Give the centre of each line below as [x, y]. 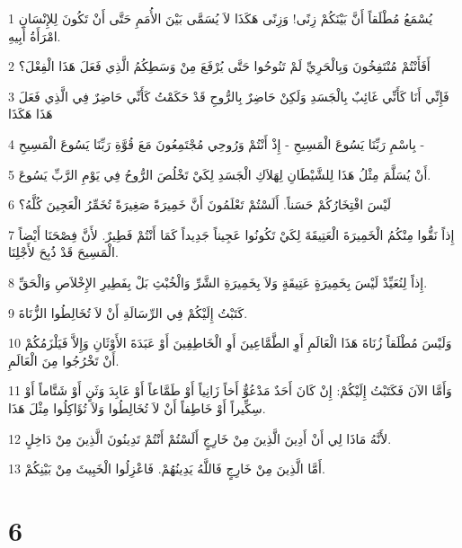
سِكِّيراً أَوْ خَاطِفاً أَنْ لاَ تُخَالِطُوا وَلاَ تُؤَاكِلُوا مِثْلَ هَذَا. [137, 407]
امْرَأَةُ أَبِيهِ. [35, 35]
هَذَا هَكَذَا [31, 114]
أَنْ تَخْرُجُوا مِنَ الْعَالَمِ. [64, 360]
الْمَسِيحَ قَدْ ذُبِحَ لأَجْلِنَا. [63, 252]
